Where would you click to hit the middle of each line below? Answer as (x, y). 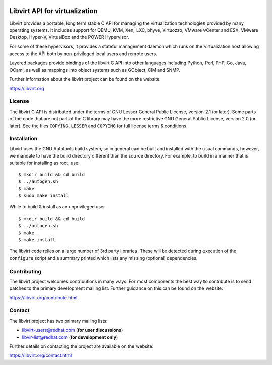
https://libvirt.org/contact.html (41, 355)
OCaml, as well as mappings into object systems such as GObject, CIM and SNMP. (95, 70)
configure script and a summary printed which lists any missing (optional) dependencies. (104, 258)
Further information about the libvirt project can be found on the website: (85, 79)
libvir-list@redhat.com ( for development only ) (70, 337)
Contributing (25, 271)
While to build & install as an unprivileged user (57, 207)
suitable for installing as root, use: (44, 163)
